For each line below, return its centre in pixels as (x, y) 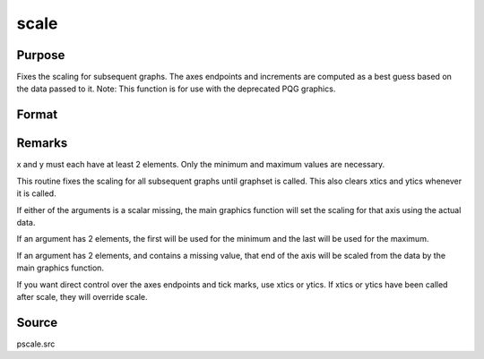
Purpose (41, 55)
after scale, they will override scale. (82, 296)
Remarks (42, 143)
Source (37, 322)
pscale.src (36, 344)
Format (37, 115)
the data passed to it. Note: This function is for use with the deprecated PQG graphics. (176, 89)
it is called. (37, 193)
